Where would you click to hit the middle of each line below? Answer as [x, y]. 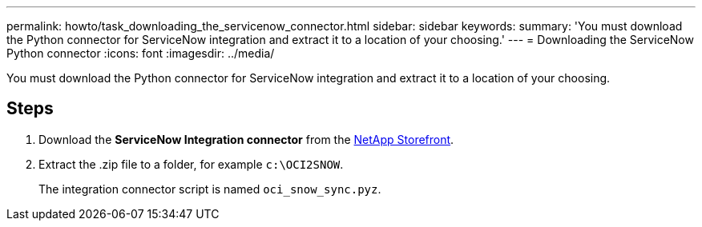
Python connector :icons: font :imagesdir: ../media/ [141, 53]
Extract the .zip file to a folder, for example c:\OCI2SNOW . [191, 164]
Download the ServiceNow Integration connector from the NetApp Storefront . [246, 139]
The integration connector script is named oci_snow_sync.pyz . [210, 189]
